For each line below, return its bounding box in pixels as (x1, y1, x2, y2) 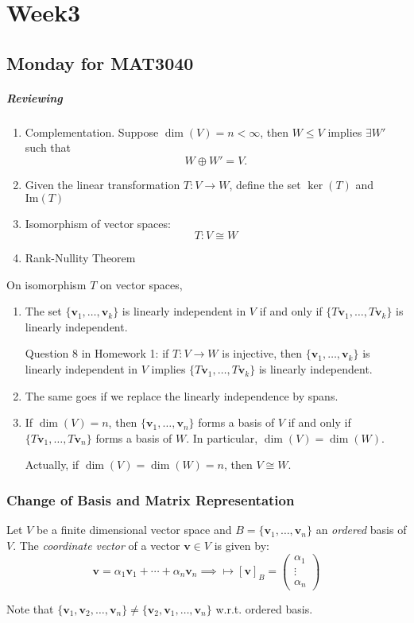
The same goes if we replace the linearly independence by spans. (25, 387, 339, 404)
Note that (6, 600, 54, 617)
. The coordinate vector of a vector (13, 536, 180, 553)
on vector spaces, (100, 276, 183, 292)
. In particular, (186, 429, 258, 446)
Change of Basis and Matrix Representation (6, 489, 295, 509)
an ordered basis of (315, 521, 407, 538)
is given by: (214, 536, 269, 553)
